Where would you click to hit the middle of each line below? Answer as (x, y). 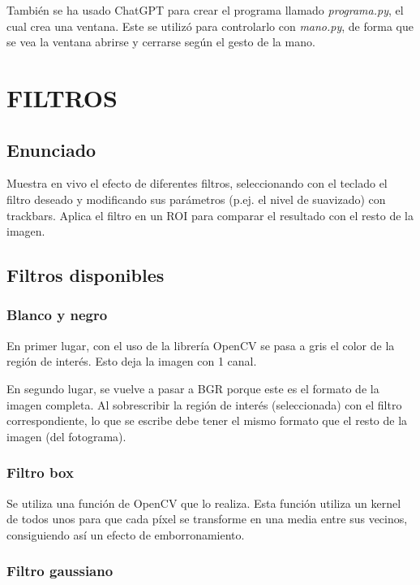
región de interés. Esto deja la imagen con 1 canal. (132, 361)
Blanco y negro (57, 315)
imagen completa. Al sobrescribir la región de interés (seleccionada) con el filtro (204, 404)
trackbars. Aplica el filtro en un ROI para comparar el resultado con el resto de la (210, 215)
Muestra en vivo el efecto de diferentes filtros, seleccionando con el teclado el (197, 183)
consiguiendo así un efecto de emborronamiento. (126, 534)
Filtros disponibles (86, 275)
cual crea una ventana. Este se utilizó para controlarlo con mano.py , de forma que (210, 26)
